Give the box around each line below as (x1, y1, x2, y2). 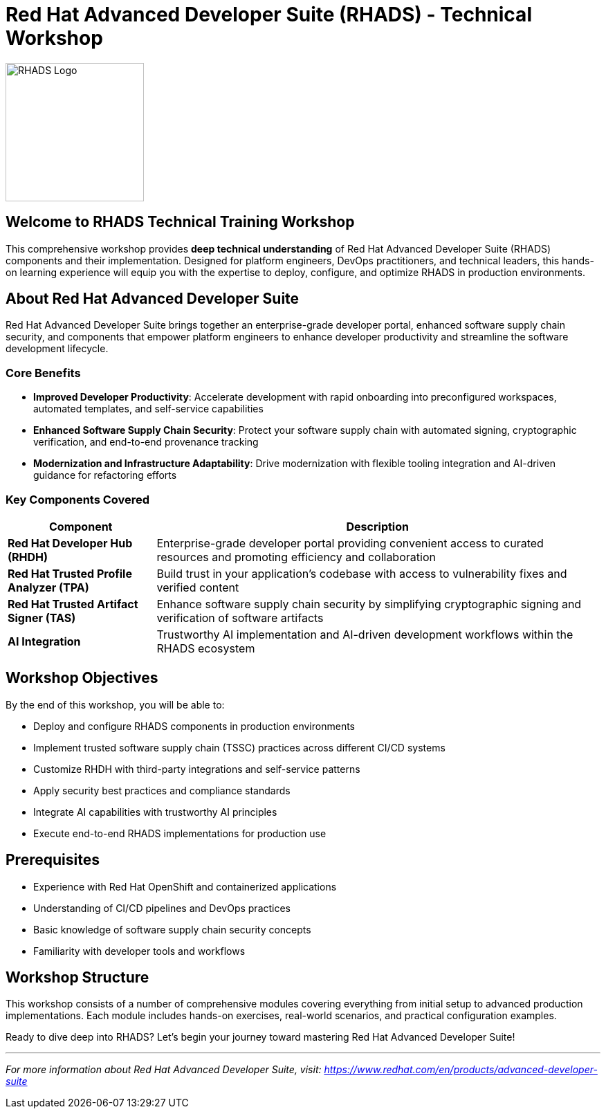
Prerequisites (6, 851, 100, 869)
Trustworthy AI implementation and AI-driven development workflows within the (156, 627, 573, 641)
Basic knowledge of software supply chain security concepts (33, 923, 311, 935)
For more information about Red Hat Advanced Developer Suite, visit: (6, 1063, 322, 1076)
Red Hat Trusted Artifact (8, 596, 138, 611)
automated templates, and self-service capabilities (33, 403, 264, 415)
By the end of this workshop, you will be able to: (6, 698, 225, 711)
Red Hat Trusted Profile (8, 566, 132, 581)
